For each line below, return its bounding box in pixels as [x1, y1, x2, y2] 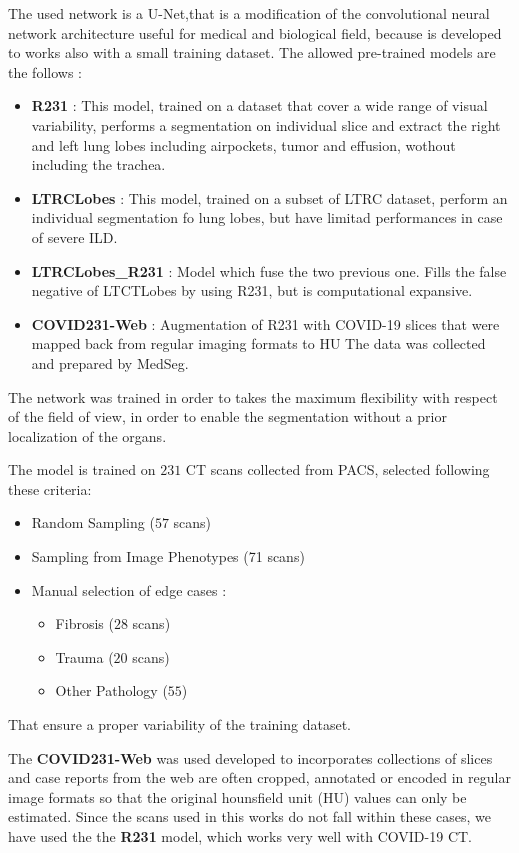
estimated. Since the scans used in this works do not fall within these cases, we [8, 806, 491, 827]
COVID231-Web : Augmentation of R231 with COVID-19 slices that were [31, 313, 500, 334]
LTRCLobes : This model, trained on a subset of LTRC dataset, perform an [31, 187, 508, 208]
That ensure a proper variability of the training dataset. [8, 714, 351, 735]
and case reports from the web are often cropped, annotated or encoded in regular [8, 767, 511, 788]
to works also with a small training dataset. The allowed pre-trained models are [8, 42, 496, 63]
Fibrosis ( [55, 613, 114, 634]
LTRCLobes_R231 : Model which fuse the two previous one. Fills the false [31, 260, 507, 281]
